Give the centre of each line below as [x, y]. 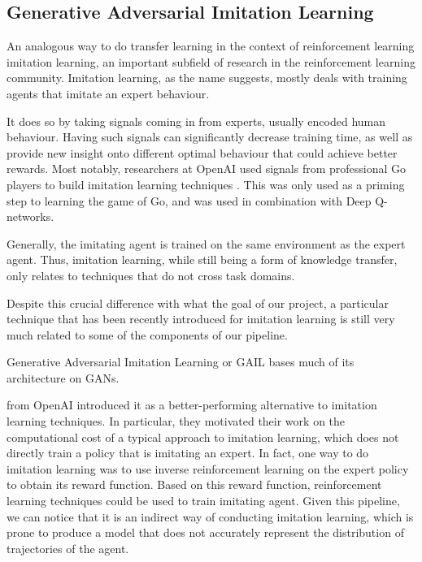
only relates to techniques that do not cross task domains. [151, 275]
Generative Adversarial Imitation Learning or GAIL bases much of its [181, 362]
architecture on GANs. [63, 377]
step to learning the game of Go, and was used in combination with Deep [189, 200]
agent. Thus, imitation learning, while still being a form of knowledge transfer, [202, 259]
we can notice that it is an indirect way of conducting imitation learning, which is [210, 516]
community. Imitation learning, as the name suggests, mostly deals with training [207, 78]
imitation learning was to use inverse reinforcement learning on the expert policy [208, 468]
